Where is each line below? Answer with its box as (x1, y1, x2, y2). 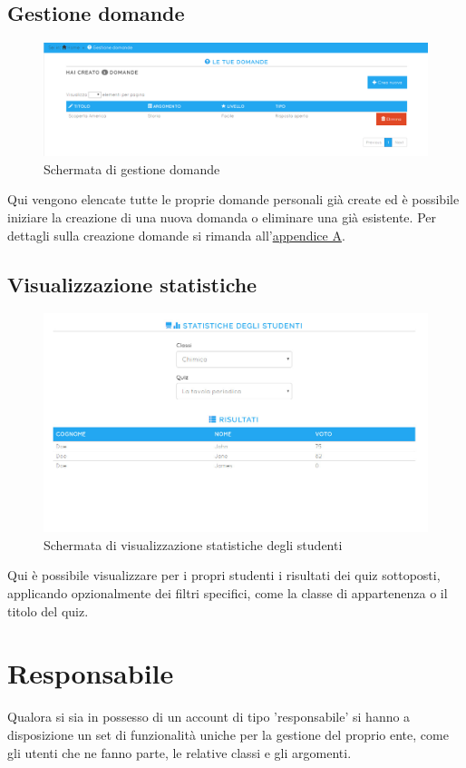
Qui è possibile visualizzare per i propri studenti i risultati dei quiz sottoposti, (7, 566, 441, 585)
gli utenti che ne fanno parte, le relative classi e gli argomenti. (7, 743, 352, 762)
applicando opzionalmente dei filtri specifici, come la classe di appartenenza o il (7, 584, 448, 603)
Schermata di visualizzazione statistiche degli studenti (44, 535, 343, 554)
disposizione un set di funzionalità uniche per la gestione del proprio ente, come (7, 724, 449, 743)
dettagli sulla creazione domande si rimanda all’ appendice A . (7, 225, 345, 244)
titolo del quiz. (7, 601, 89, 620)
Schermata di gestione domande (44, 159, 220, 178)
